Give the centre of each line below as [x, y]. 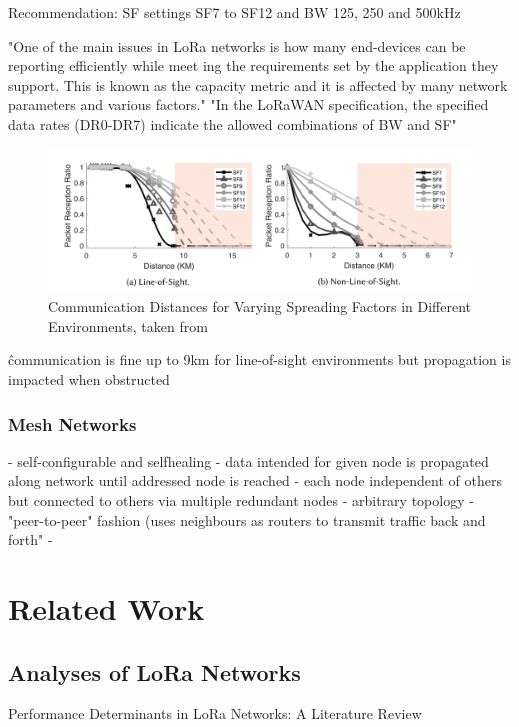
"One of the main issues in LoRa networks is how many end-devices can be [237, 45]
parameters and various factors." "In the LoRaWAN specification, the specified [248, 104]
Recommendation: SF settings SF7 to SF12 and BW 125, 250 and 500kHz [234, 12]
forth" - [30, 539]
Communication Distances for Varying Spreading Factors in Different [259, 306]
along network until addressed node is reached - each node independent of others [255, 480]
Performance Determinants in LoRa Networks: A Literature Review [215, 713]
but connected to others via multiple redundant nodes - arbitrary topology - [241, 500]
